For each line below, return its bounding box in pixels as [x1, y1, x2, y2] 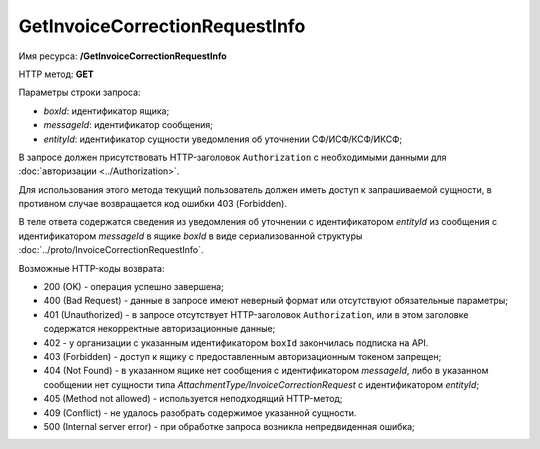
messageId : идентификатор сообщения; [43, 119, 214, 131]
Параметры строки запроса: [18, 86, 141, 99]
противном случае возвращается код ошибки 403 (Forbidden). [18, 198, 287, 210]
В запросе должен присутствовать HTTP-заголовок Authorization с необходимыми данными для [18, 151, 447, 163]
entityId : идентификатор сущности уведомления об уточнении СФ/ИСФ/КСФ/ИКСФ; [43, 133, 403, 145]
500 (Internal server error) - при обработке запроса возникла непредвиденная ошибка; [43, 420, 415, 432]
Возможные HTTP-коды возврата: [18, 262, 165, 274]
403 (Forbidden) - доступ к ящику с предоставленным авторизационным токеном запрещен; [43, 350, 442, 362]
